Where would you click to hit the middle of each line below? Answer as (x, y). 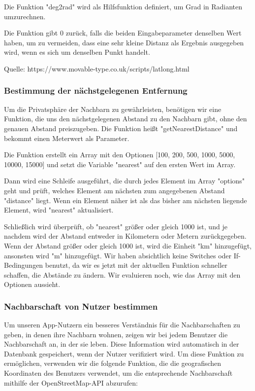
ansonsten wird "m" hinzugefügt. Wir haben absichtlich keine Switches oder (118, 255)
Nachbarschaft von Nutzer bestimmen (81, 306)
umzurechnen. (25, 16)
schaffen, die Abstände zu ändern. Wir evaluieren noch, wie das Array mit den (122, 274)
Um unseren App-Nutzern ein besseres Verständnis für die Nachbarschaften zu (122, 325)
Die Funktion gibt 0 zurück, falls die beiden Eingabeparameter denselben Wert (123, 33)
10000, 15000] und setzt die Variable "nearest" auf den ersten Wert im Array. (120, 164)
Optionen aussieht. (32, 284)
